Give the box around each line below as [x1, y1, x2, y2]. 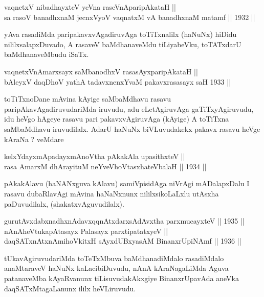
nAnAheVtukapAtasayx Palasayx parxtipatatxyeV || [4, 225, 168, 236]
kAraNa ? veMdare [4, 133, 64, 144]
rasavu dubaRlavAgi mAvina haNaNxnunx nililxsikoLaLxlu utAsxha [4, 188, 219, 199]
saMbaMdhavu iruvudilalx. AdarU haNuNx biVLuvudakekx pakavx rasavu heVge [4, 123, 260, 134]
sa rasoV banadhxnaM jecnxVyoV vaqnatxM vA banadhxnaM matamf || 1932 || [4, 11, 255, 22]
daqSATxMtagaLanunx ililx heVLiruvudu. [4, 283, 136, 293]
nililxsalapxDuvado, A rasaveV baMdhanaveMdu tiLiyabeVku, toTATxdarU [4, 38, 241, 49]
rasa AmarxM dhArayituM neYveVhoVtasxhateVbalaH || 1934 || [4, 161, 207, 171]
